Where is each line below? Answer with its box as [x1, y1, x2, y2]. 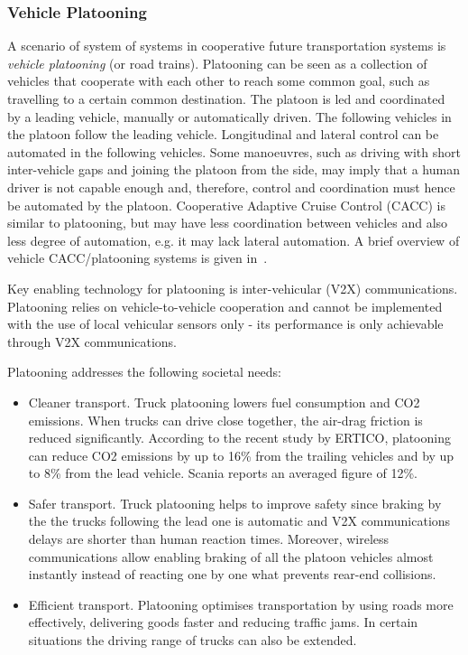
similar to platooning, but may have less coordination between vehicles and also [7, 213, 448, 232]
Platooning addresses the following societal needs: [7, 362, 281, 381]
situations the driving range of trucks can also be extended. [28, 631, 357, 650]
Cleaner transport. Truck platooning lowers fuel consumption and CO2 [28, 392, 420, 411]
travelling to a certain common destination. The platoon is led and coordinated [7, 89, 445, 108]
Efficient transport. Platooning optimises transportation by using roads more [28, 594, 454, 613]
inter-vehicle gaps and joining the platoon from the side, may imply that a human [7, 160, 460, 179]
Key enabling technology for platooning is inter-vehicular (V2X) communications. [7, 278, 458, 297]
